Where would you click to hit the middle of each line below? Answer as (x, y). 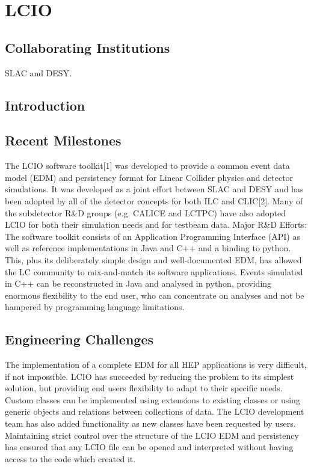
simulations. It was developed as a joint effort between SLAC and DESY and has (154, 189)
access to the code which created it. (70, 458)
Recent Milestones (63, 140)
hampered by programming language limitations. (95, 307)
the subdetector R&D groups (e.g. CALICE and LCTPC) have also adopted (145, 212)
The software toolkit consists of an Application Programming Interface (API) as (152, 236)
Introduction (45, 105)
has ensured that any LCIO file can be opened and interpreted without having (149, 447)
